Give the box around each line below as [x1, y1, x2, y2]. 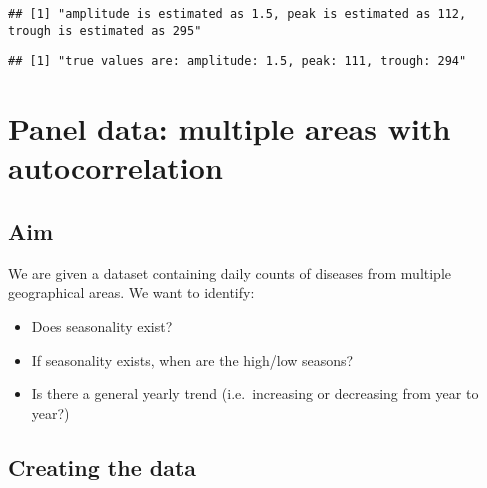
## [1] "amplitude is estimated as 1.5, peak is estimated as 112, [8, 7, 467, 21]
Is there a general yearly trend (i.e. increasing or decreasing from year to [31, 383, 479, 404]
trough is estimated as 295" [8, 23, 202, 38]
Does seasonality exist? [31, 315, 173, 336]
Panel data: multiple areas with [8, 108, 451, 149]
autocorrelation [8, 147, 223, 188]
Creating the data [8, 451, 197, 482]
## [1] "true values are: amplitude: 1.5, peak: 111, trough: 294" [8, 54, 467, 69]
